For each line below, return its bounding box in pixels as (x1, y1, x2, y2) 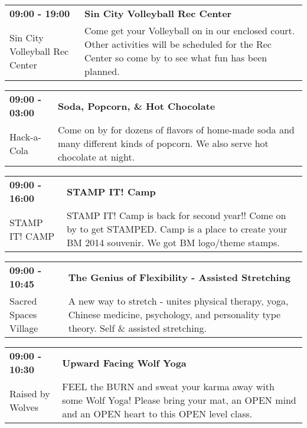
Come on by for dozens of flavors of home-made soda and (57, 123, 295, 136)
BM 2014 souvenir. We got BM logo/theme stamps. (66, 236, 280, 249)
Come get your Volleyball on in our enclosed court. (84, 24, 295, 37)
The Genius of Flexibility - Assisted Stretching (68, 270, 290, 284)
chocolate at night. (57, 150, 135, 164)
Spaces (9, 308, 37, 321)
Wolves (9, 400, 38, 414)
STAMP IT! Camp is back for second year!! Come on (66, 208, 286, 222)
